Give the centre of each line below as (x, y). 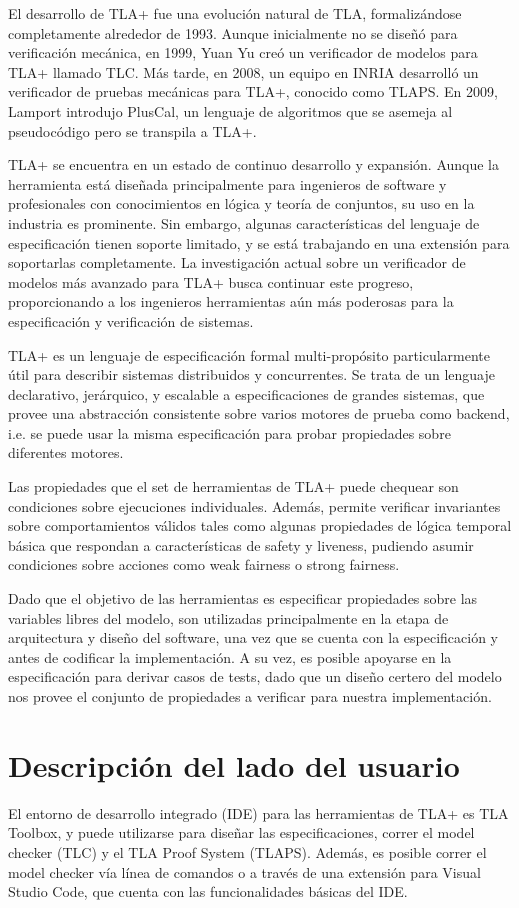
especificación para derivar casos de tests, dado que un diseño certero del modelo (255, 676)
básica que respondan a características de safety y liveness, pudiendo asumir (241, 544)
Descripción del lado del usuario (234, 764)
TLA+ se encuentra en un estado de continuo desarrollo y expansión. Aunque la (254, 164)
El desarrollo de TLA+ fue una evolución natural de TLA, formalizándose (235, 13)
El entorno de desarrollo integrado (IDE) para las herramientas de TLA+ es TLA (258, 812)
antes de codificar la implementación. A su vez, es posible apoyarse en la (230, 656)
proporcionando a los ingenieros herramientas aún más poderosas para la (231, 301)
